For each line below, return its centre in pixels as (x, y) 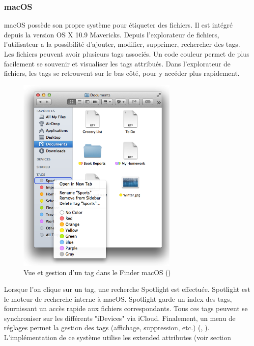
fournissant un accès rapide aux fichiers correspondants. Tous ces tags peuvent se (126, 308)
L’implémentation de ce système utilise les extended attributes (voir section (118, 337)
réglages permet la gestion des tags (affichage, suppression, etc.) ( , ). (107, 328)
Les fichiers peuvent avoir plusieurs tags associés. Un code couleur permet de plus (127, 54)
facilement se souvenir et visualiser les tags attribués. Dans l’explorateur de (117, 63)
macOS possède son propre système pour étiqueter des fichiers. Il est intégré (118, 25)
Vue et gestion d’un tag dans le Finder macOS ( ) (97, 272)
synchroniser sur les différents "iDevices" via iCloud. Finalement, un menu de (120, 318)
